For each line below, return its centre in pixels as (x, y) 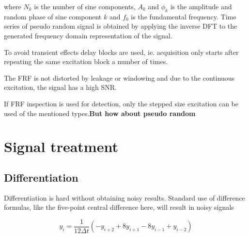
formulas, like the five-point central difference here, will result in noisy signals (119, 207)
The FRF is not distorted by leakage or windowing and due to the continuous (119, 77)
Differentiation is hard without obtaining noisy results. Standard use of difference (124, 197)
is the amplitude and (201, 6)
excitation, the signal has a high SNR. (60, 87)
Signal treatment (61, 146)
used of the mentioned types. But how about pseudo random (100, 113)
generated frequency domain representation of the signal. (88, 35)
